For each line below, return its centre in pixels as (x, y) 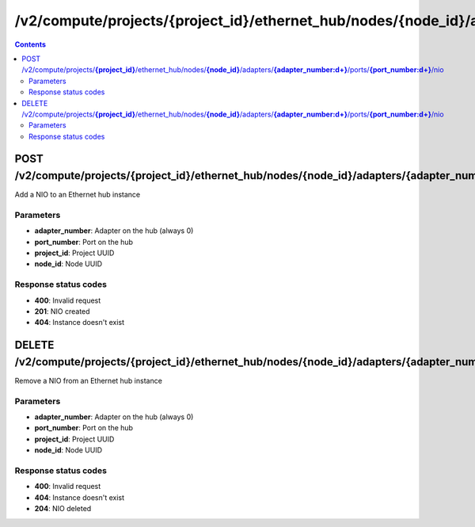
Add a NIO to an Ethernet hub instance (78, 195)
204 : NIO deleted (63, 509)
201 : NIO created (62, 311)
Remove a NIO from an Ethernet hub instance (88, 380)
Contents (30, 44)
